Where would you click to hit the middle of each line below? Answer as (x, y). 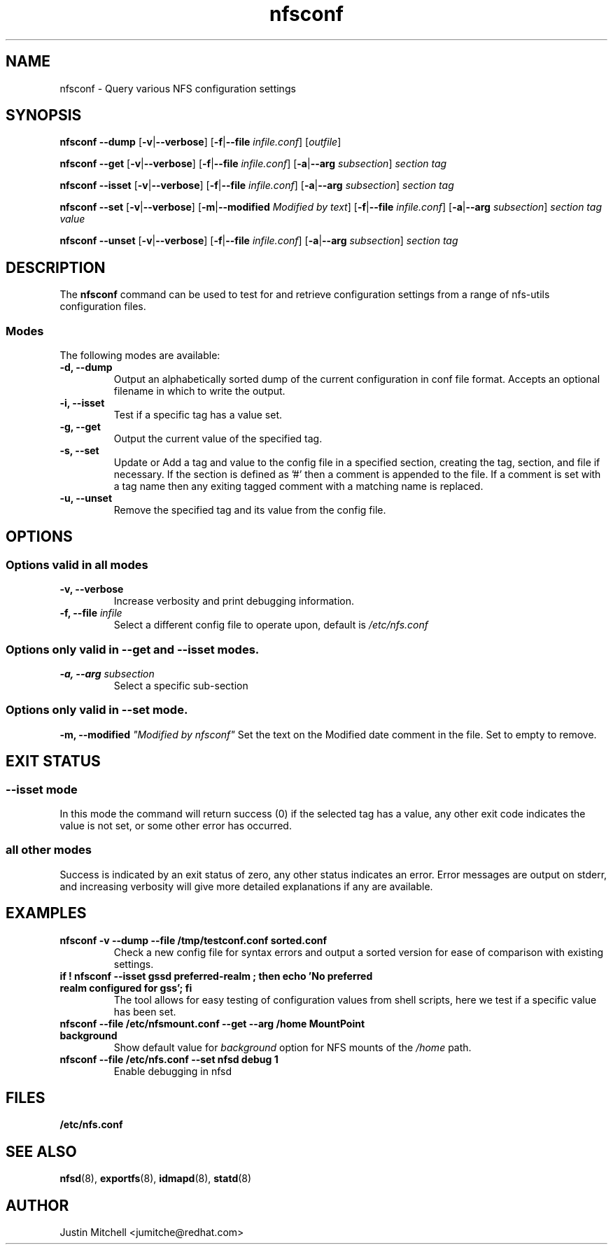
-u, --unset (86, 498)
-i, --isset (82, 403)
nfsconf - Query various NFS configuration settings (178, 88)
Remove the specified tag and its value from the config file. (250, 510)
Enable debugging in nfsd (173, 1071)
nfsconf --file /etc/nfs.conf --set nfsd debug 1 (169, 1059)
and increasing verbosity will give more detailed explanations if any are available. (246, 886)
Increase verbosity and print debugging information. (234, 601)
